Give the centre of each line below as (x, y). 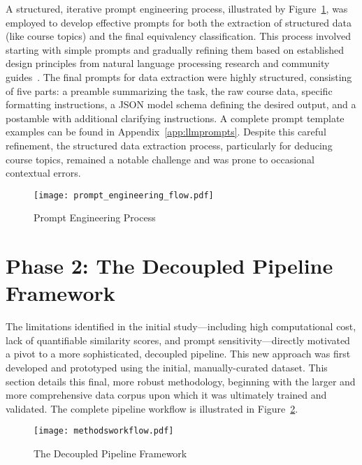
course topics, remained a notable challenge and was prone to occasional (160, 159)
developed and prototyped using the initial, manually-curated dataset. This (167, 368)
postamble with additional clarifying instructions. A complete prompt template (175, 118)
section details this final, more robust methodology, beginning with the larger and (181, 381)
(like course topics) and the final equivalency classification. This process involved (179, 36)
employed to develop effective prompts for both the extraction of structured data (179, 22)
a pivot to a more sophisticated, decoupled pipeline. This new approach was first (178, 354)
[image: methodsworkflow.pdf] (104, 431)
